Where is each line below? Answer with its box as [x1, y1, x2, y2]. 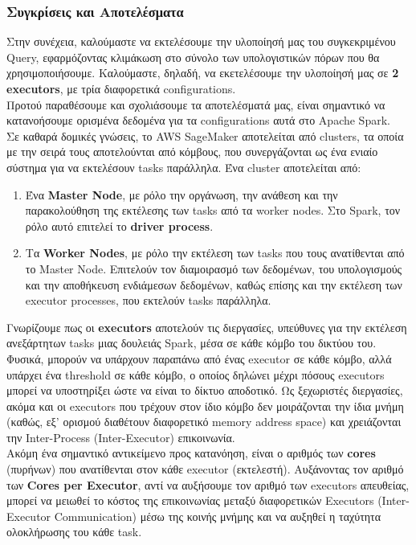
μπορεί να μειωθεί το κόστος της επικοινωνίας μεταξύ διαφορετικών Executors [6, 492, 374, 509]
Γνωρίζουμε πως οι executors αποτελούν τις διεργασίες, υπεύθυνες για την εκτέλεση [6, 318, 407, 335]
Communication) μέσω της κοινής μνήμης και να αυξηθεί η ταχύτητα [54, 507, 381, 524]
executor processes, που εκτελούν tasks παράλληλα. [25, 292, 271, 309]
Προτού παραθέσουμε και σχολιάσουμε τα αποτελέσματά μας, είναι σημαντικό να [6, 96, 385, 113]
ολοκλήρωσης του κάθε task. [6, 523, 142, 540]
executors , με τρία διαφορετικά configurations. [6, 80, 236, 96]
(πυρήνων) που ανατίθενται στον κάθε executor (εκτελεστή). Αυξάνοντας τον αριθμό [6, 461, 404, 477]
